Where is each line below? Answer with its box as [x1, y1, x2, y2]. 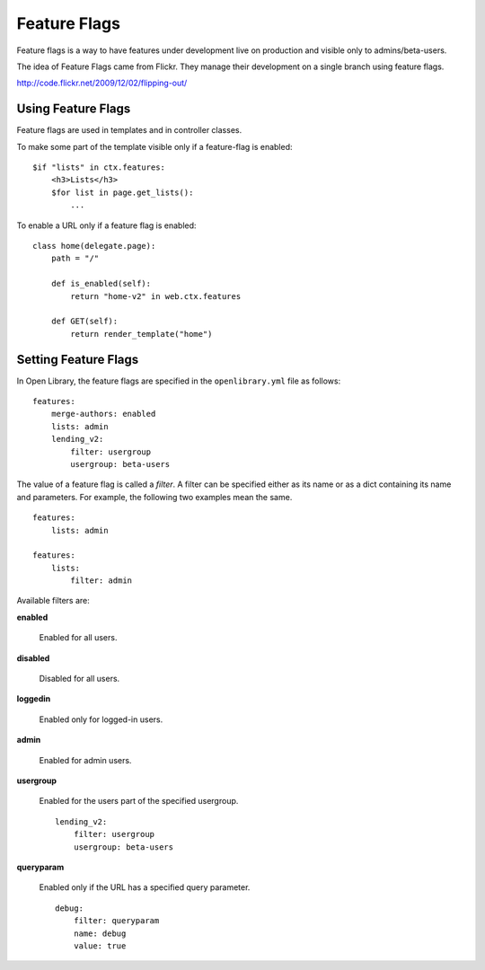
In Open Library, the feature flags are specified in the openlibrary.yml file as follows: [16, 375, 341, 386]
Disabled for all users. [39, 674, 120, 684]
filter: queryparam [73, 916, 160, 926]
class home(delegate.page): [32, 241, 156, 251]
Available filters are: [16, 595, 90, 606]
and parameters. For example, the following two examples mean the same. [16, 491, 293, 502]
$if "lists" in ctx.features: [32, 163, 166, 172]
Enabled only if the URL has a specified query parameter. [39, 882, 251, 893]
